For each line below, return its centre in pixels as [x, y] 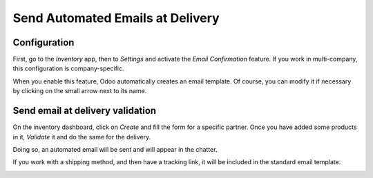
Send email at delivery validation [85, 111]
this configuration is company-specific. [68, 68]
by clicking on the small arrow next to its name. [80, 91]
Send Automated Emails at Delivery [116, 18]
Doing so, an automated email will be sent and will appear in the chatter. [115, 149]
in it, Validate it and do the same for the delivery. [82, 137]
